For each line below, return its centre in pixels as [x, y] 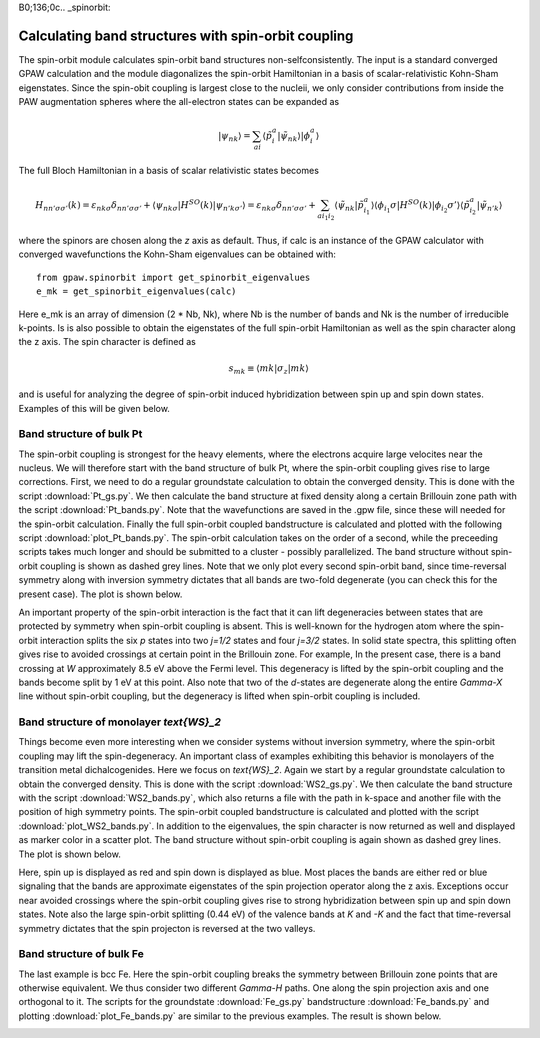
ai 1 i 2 [325, 216]
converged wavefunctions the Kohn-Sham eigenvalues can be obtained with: [177, 254]
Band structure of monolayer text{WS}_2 [120, 722]
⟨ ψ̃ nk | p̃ [348, 207]
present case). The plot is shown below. [100, 594]
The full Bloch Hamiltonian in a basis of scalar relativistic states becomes [169, 170]
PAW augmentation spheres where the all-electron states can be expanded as [179, 102]
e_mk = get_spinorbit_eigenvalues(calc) [136, 291]
